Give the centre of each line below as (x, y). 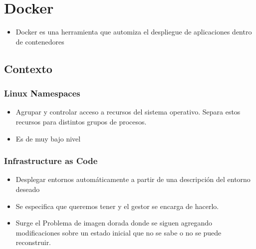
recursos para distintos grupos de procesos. (81, 121)
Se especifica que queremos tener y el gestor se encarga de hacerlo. (117, 206)
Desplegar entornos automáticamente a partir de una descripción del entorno (133, 179)
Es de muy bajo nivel (48, 138)
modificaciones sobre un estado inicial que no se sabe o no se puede (119, 232)
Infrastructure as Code (51, 161)
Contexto (28, 68)
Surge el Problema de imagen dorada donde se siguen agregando (114, 223)
